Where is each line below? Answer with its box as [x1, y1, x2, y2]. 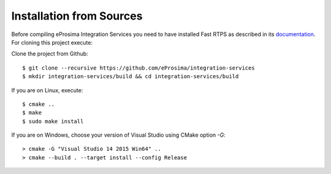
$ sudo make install [22, 118, 84, 125]
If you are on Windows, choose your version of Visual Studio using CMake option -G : [11, 131, 226, 139]
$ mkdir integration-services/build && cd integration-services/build [22, 73, 239, 80]
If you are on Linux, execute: [11, 86, 83, 94]
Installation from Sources [11, 9, 143, 23]
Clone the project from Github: [11, 50, 88, 57]
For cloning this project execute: [11, 38, 93, 46]
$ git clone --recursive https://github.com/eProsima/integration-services [22, 64, 255, 71]
